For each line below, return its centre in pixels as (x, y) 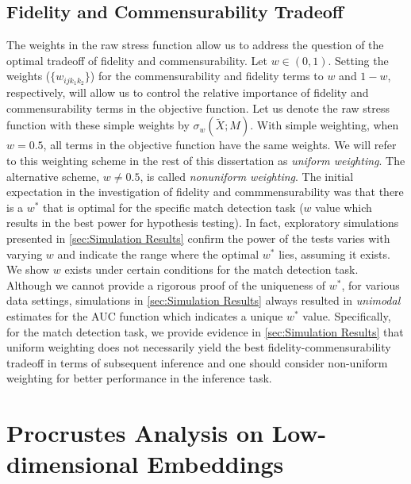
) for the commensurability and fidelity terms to (207, 76)
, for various (371, 284)
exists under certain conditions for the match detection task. (211, 269)
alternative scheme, (53, 176)
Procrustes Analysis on (135, 433)
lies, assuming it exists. (334, 254)
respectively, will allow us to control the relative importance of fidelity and (188, 92)
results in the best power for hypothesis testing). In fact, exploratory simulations (203, 223)
